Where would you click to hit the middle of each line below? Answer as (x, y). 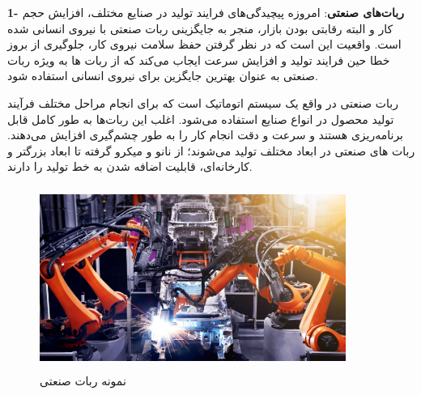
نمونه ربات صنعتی (83, 381)
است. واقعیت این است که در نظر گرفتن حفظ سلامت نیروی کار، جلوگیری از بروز (204, 44)
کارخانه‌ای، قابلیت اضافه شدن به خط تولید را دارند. (130, 166)
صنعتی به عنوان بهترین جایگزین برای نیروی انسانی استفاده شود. (163, 76)
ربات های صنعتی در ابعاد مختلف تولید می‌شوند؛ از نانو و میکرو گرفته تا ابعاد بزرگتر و (211, 150)
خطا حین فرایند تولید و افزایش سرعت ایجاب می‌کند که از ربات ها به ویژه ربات (199, 59)
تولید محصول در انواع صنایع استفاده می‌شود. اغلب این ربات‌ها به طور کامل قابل (201, 119)
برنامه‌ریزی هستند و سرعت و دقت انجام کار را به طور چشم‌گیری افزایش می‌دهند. (206, 135)
